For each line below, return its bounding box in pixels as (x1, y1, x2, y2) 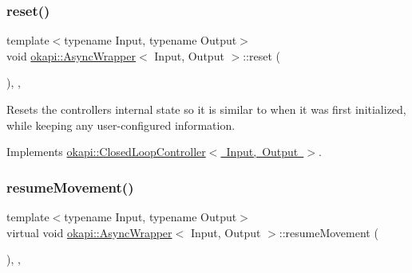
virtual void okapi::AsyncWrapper (6, 224, 172, 240)
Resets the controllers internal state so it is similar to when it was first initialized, (6, 101, 406, 117)
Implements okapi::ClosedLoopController (6, 143, 206, 160)
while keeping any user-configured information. (6, 116, 236, 133)
